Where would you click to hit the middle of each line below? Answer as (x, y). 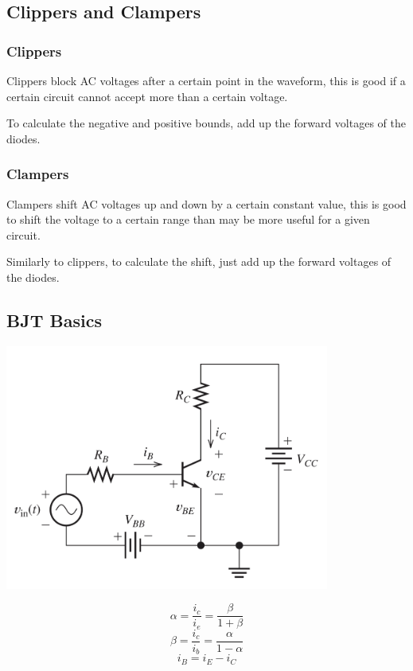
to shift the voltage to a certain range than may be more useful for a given (188, 219)
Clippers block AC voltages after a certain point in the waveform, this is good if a (206, 80)
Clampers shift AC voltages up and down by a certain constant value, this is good (206, 203)
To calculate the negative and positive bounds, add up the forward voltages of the (206, 123)
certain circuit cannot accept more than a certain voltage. (147, 96)
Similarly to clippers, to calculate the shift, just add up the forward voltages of (199, 261)
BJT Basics (54, 320)
